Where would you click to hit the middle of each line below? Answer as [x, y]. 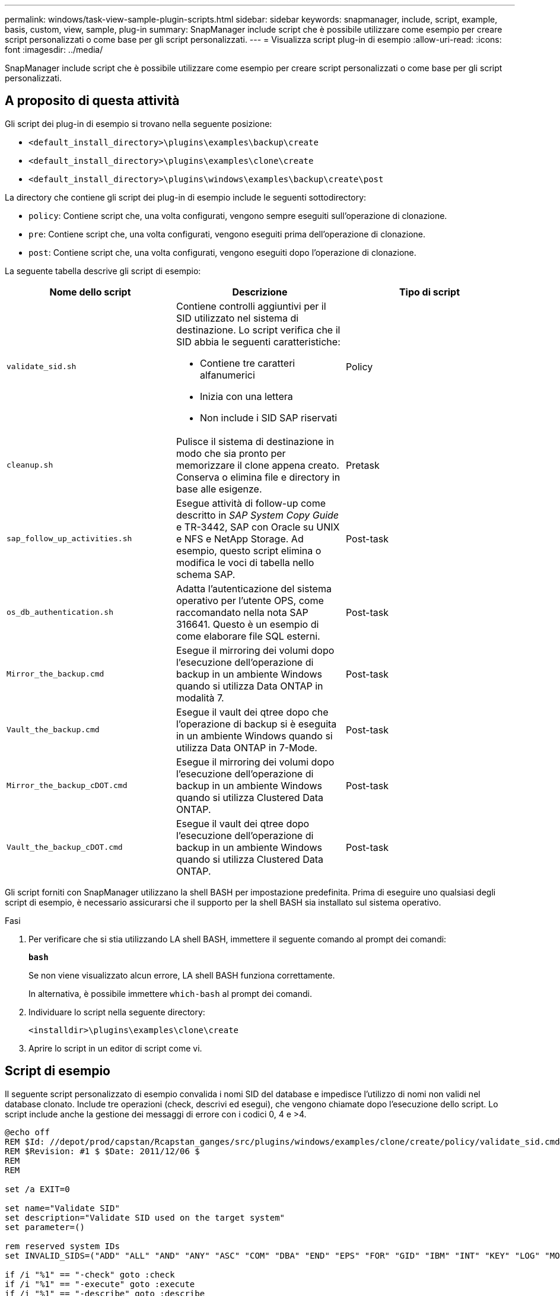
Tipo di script [429, 292]
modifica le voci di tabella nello [245, 562]
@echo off [27, 1132]
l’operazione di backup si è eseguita [256, 724]
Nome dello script [90, 292]
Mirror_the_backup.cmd [55, 674]
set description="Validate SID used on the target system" [145, 1217]
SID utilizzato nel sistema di [237, 318]
